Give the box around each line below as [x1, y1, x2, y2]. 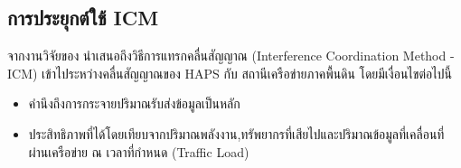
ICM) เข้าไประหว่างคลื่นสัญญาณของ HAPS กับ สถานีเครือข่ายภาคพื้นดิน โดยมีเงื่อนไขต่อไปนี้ [7, 63, 452, 82]
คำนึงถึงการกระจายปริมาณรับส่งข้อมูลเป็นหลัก [28, 94, 240, 113]
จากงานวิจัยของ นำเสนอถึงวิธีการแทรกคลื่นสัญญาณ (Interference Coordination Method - [7, 46, 455, 65]
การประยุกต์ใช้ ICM [7, 4, 159, 32]
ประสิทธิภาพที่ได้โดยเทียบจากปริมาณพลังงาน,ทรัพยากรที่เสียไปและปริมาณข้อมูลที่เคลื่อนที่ [28, 124, 445, 143]
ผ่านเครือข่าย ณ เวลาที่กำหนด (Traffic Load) [28, 142, 249, 161]
